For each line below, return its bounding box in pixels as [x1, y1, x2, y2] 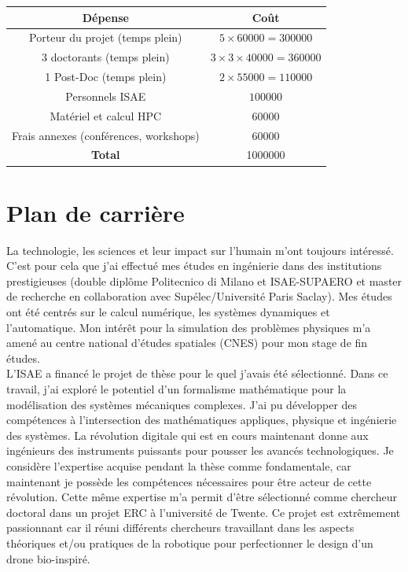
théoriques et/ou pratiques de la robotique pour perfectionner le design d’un [6, 534, 373, 551]
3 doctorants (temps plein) [41, 49, 170, 65]
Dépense [82, 9, 129, 25]
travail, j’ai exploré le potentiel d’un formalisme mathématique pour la [6, 380, 347, 397]
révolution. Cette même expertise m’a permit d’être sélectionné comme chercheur [6, 489, 397, 505]
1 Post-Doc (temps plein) [45, 68, 167, 85]
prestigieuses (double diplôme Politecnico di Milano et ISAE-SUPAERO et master [6, 272, 402, 289]
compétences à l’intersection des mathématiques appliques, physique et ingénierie [6, 411, 397, 428]
